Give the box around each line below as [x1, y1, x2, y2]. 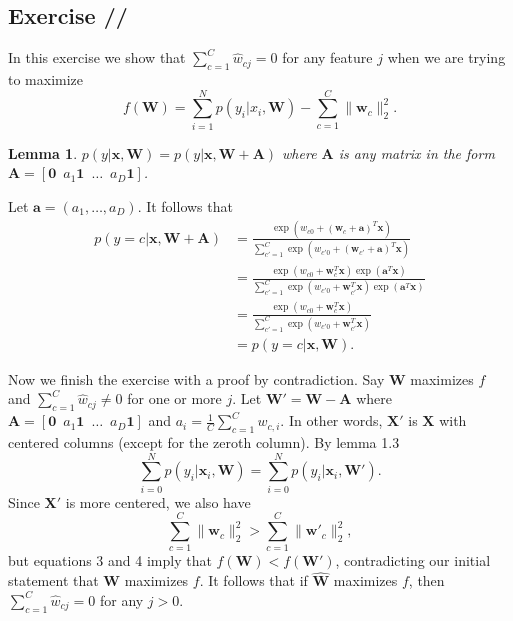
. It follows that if [199, 570, 308, 591]
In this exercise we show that [8, 47, 186, 68]
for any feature [282, 47, 373, 68]
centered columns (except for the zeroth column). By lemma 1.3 [8, 431, 400, 452]
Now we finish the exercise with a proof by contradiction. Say [8, 368, 385, 389]
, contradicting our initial [335, 550, 491, 571]
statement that [8, 570, 99, 591]
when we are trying [387, 47, 506, 68]
